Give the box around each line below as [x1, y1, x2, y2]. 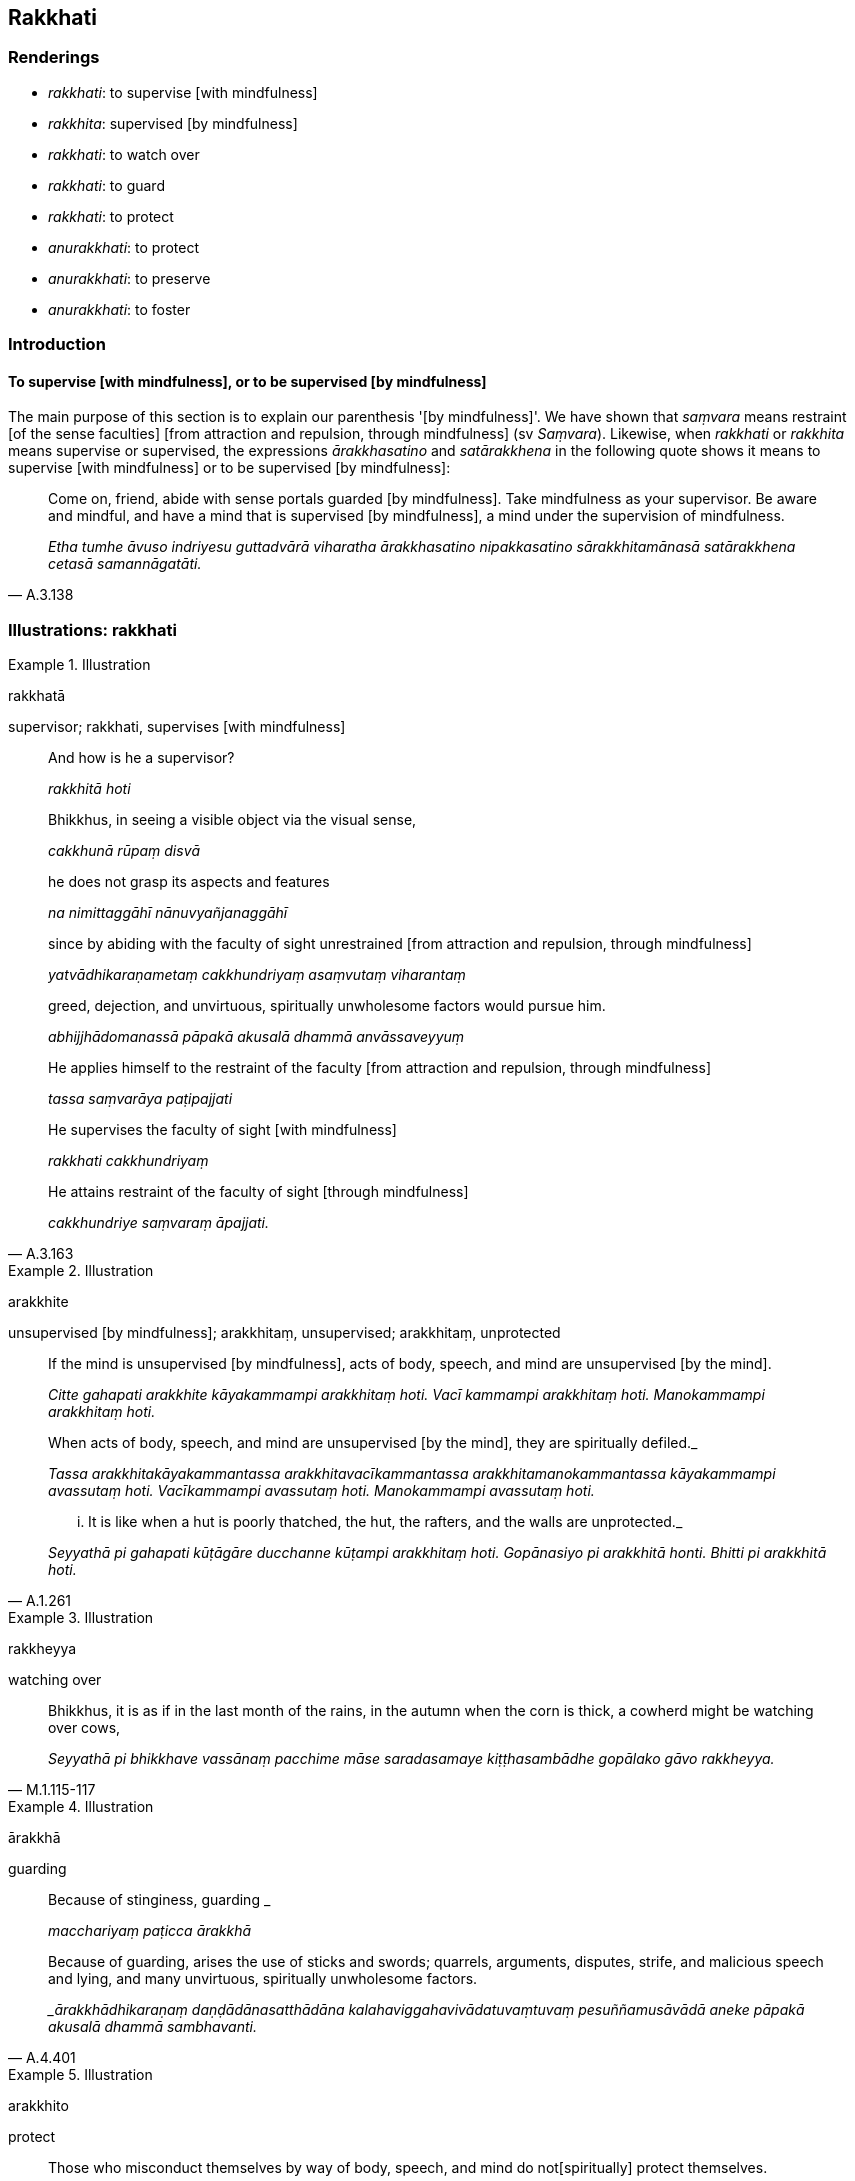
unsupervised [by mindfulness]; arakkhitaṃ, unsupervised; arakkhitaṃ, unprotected [8, 1324, 561, 1342]
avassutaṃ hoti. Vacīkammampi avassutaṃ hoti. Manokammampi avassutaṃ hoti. [48, 1482, 595, 1500]
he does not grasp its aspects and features [48, 873, 330, 891]
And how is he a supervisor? [48, 749, 235, 767]
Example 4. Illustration [8, 1798, 154, 1816]
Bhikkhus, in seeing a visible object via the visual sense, [48, 811, 417, 829]
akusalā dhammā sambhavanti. [48, 2018, 257, 2036]
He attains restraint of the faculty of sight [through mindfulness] [48, 1183, 469, 1201]
